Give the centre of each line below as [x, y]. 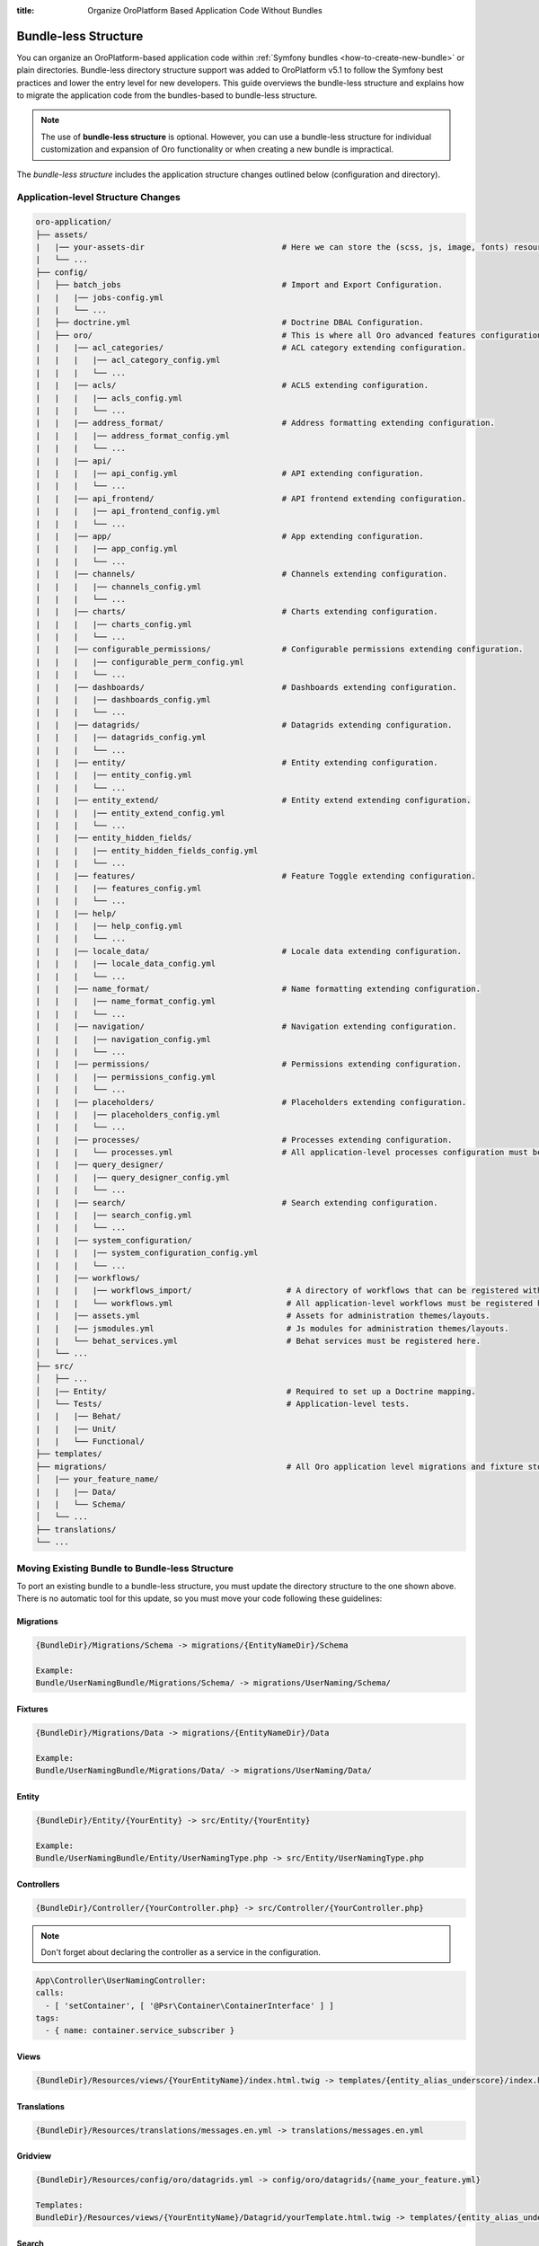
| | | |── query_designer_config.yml [133, 1177]
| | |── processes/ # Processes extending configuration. [244, 1140]
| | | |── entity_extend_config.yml [130, 813]
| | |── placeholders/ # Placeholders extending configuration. [251, 1102]
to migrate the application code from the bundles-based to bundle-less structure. [167, 95]
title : [26, 10]
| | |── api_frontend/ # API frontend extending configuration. [251, 498]
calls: [50, 1993]
